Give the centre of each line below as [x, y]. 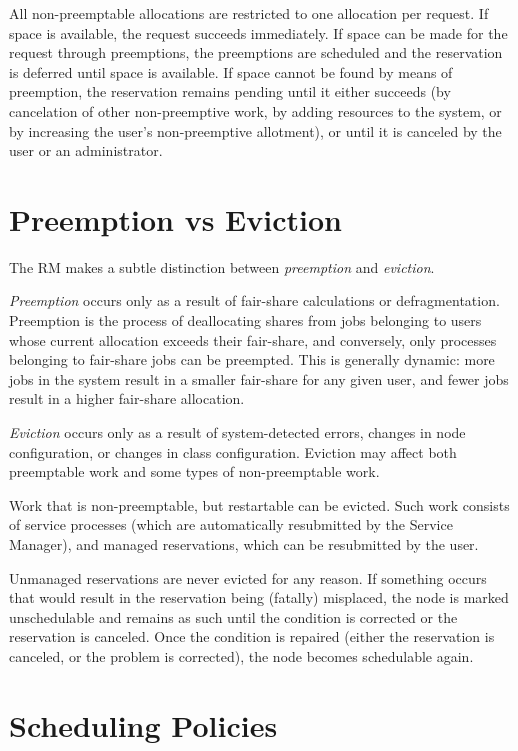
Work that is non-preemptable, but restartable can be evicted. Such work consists [259, 504]
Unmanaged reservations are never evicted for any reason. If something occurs [248, 577]
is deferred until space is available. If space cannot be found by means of [231, 71]
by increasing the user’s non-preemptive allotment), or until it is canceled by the [255, 130]
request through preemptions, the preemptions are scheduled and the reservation [256, 52]
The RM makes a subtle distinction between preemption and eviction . [222, 266]
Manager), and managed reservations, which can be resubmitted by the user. [244, 544]
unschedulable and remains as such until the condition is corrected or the [233, 616]
